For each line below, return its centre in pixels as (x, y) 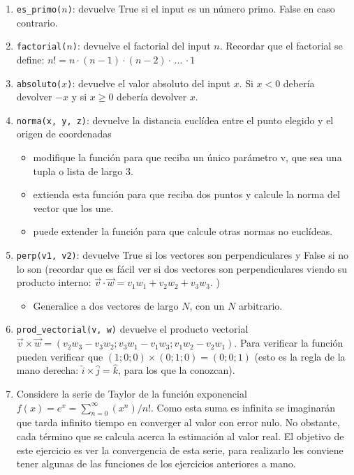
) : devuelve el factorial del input (141, 46)
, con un (207, 305)
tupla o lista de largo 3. (83, 171)
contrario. (37, 22)
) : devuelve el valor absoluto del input (149, 83)
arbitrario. (260, 305)
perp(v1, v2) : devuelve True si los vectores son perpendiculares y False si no (183, 254)
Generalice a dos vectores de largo (106, 305)
